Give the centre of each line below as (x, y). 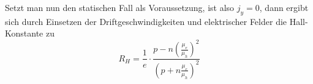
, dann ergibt (284, 7)
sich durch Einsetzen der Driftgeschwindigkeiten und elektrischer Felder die (146, 21)
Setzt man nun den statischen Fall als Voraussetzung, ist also (120, 7)
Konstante (24, 33)
